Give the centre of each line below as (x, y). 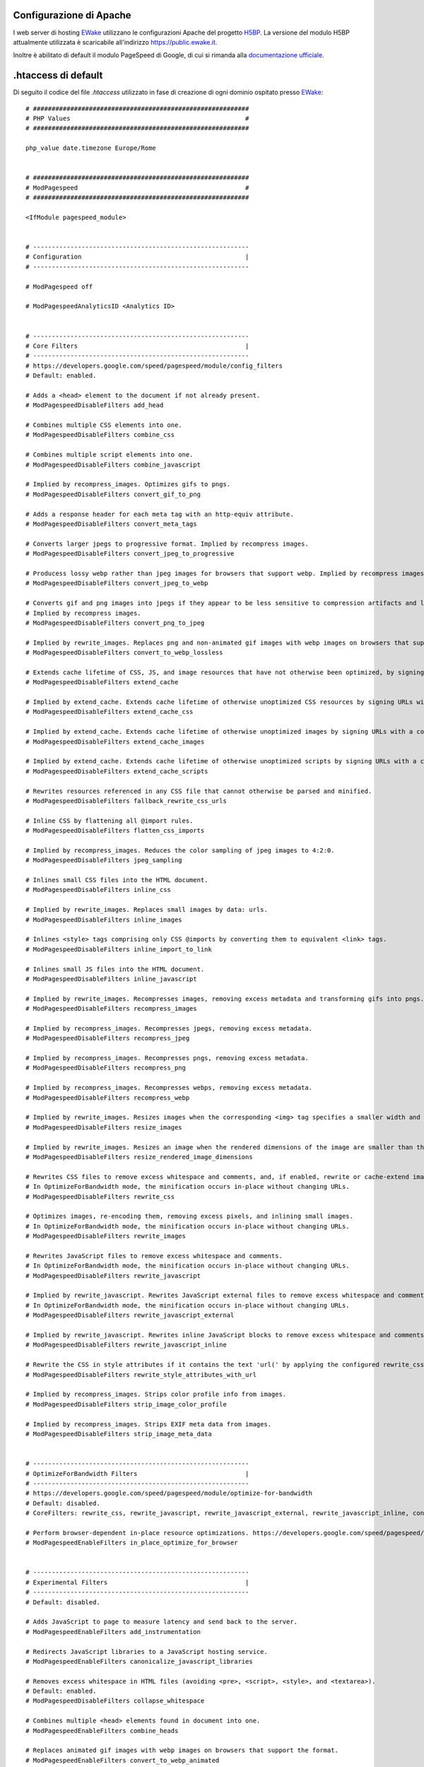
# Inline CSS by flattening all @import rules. (110, 821)
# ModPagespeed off (59, 287)
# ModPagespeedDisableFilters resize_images (104, 1127)
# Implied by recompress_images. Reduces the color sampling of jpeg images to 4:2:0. (180, 850)
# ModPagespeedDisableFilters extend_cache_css (110, 712)
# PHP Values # (137, 118)
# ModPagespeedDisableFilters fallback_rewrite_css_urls (126, 801)
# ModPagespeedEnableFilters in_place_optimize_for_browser (132, 1543)
